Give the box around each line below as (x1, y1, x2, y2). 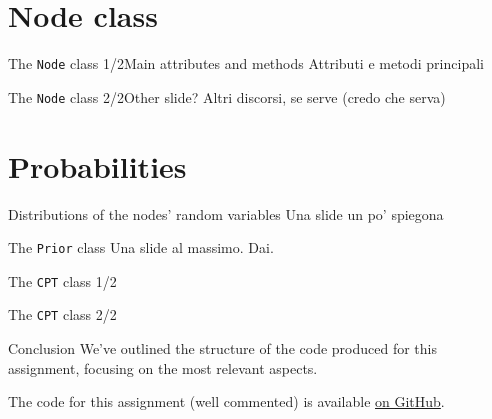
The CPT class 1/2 (8, 270, 117, 291)
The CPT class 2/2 (8, 304, 117, 325)
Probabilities (8, 145, 187, 186)
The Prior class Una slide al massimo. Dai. (8, 237, 274, 258)
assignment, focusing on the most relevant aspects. (8, 357, 318, 378)
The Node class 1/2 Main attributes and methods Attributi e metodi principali (8, 53, 484, 74)
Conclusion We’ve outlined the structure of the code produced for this (8, 338, 437, 359)
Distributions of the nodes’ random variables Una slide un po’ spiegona (8, 203, 444, 224)
